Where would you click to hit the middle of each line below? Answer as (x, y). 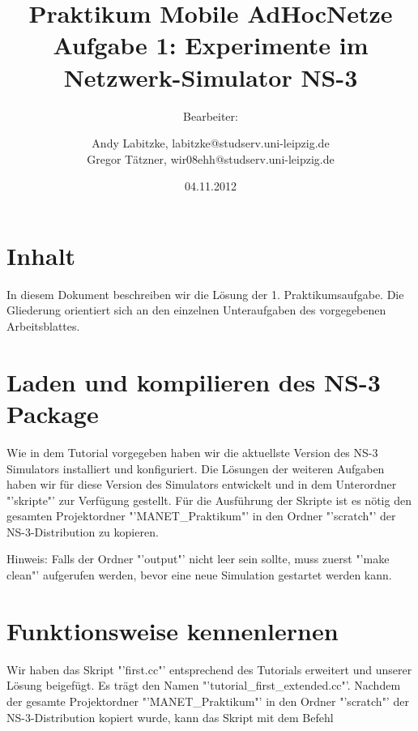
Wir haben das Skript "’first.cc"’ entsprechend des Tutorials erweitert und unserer (209, 669)
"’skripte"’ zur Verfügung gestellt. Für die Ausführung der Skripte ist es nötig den (209, 500)
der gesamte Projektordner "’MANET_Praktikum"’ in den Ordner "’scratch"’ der (208, 701)
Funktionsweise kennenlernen (173, 630)
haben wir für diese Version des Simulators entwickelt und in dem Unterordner (202, 484)
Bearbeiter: (211, 115)
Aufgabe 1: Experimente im (211, 45)
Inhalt (41, 255)
